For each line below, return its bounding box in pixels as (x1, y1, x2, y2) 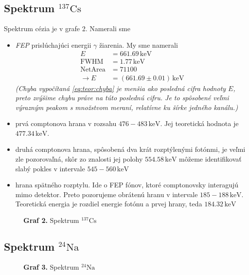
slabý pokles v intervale (15, 163, 85, 173)
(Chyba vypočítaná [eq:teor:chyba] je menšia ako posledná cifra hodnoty (15, 83, 226, 93)
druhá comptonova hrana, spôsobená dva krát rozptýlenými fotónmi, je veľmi (15, 144, 246, 154)
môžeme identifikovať (179, 154, 242, 164)
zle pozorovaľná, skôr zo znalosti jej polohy (15, 154, 143, 164)
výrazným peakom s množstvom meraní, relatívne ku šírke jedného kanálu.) (15, 102, 238, 112)
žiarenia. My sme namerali (99, 39, 178, 50)
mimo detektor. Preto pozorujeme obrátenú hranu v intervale (15, 189, 198, 199)
